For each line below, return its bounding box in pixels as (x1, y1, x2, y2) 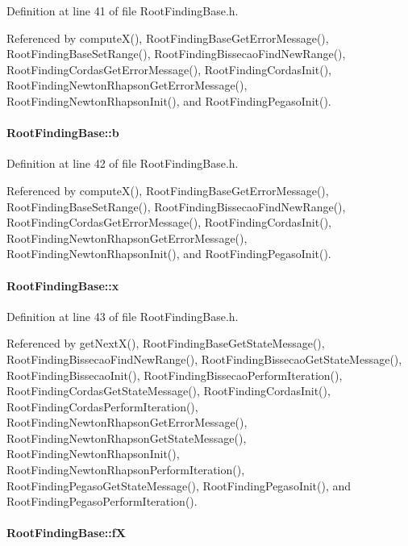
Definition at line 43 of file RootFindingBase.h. (6, 307, 239, 324)
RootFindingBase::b (6, 124, 119, 141)
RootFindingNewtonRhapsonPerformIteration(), (6, 461, 245, 478)
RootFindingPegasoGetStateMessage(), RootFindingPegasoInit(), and (6, 477, 352, 494)
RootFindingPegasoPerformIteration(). (6, 493, 198, 510)
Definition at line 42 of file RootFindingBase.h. (6, 155, 239, 172)
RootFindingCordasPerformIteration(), (6, 398, 198, 415)
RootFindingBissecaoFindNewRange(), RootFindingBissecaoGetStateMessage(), (6, 350, 402, 367)
